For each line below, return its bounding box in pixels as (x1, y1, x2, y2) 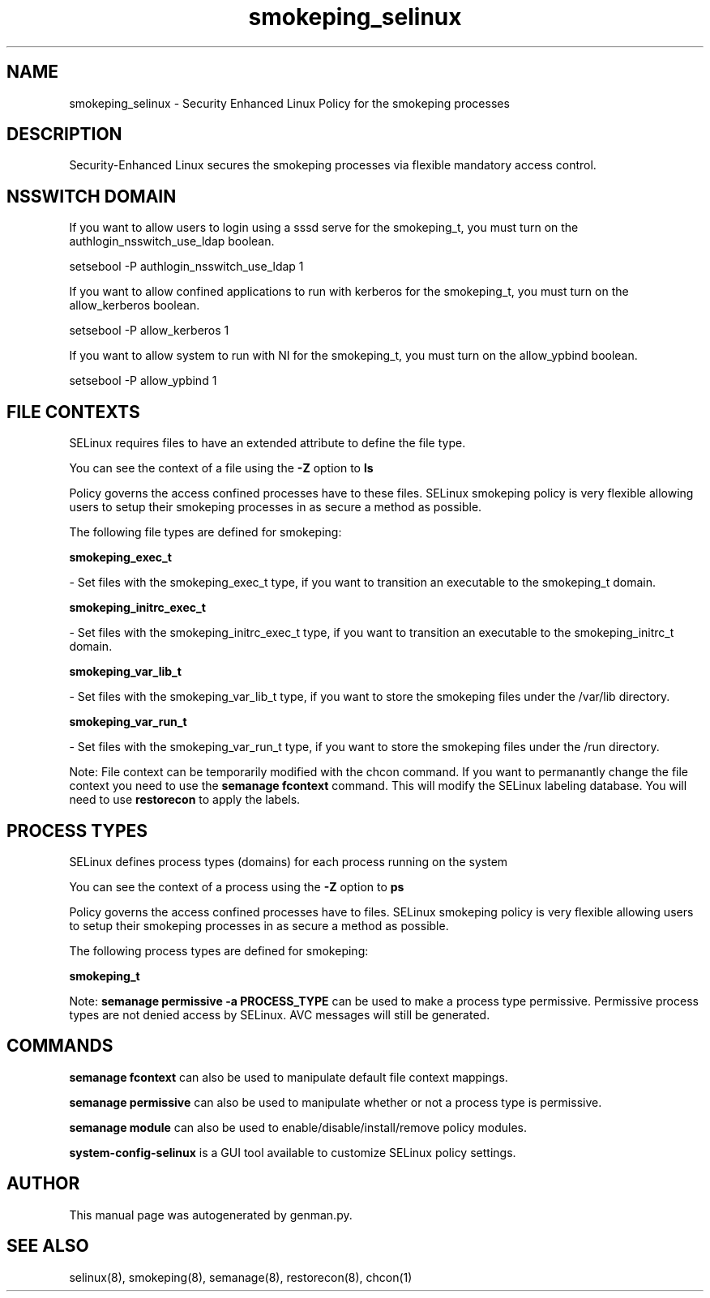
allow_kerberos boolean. (69, 298, 200, 313)
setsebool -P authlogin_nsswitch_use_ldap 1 (69, 259, 304, 274)
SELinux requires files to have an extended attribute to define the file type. (69, 436, 466, 450)
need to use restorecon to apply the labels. (69, 792, 301, 807)
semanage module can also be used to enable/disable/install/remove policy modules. (69, 1120, 528, 1134)
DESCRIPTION (6, 124, 122, 145)
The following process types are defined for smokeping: (69, 943, 369, 958)
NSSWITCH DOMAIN (6, 186, 177, 207)
